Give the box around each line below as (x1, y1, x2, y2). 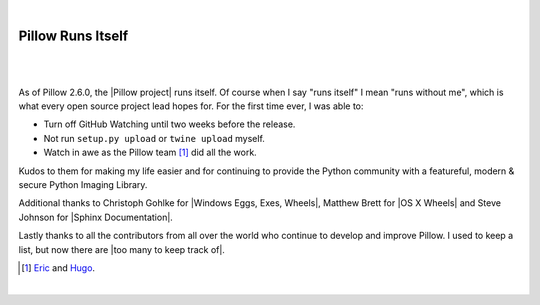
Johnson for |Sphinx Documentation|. (18, 211, 174, 223)
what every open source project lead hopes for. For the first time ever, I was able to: (18, 100, 364, 112)
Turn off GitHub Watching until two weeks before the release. (43, 118, 296, 130)
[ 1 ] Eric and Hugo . (21, 261, 95, 274)
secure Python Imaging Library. (18, 179, 148, 191)
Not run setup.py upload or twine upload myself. (43, 132, 265, 144)
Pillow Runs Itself (18, 27, 129, 44)
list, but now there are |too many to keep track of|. (18, 243, 225, 255)
